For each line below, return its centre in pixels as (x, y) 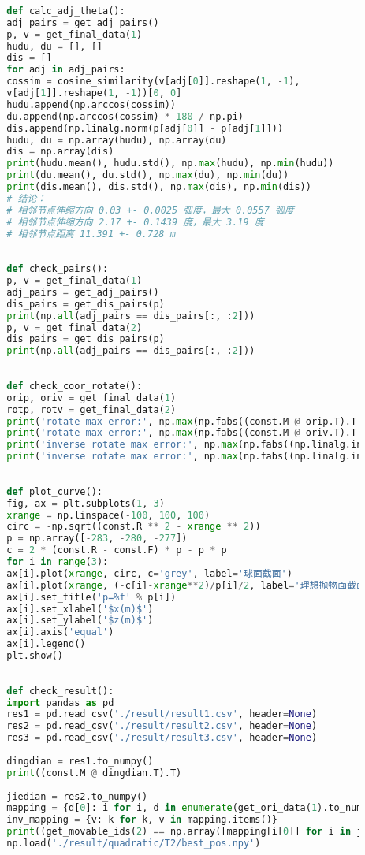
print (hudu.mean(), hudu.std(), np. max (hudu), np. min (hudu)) (170, 164)
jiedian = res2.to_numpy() (77, 796)
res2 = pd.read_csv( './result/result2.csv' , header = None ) (162, 726)
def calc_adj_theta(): (66, 11)
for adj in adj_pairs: (66, 70)
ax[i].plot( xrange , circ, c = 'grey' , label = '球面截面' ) (149, 573)
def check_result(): (60, 691)
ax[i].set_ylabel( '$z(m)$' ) (80, 621)
